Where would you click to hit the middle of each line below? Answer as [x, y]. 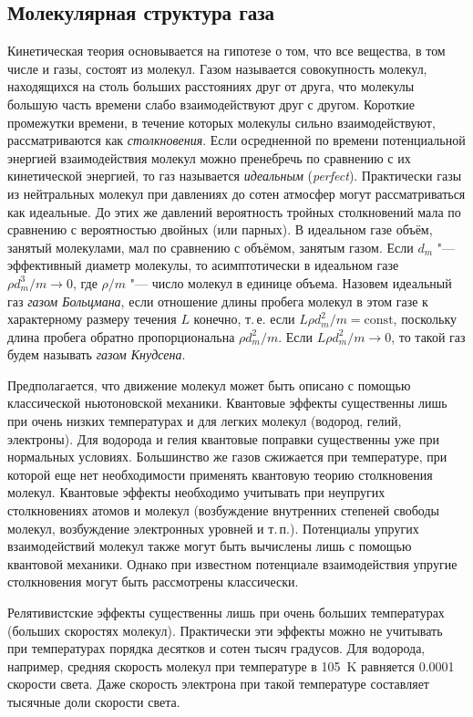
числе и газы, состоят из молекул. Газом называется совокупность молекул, [217, 68]
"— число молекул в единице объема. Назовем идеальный [291, 282]
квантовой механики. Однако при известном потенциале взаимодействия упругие [232, 563]
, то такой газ [428, 336]
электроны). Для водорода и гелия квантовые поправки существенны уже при [223, 438]
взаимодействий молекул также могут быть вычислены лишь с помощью [210, 546]
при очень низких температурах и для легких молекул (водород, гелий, [205, 421]
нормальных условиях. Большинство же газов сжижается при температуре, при [227, 457]
